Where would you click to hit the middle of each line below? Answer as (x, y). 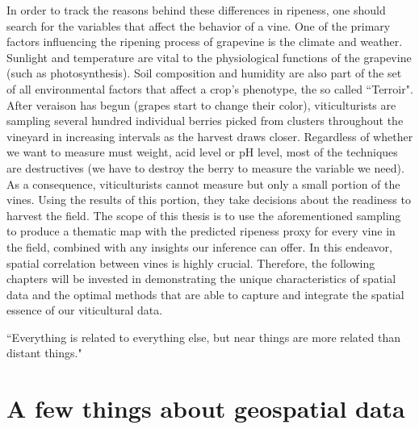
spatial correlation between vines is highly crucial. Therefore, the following (191, 262)
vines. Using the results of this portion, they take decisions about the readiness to (209, 200)
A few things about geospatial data (206, 408)
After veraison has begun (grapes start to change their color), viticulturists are (201, 104)
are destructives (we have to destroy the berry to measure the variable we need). (205, 167)
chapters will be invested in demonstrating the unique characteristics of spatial (201, 279)
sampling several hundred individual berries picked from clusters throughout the (205, 121)
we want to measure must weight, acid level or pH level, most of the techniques (202, 152)
